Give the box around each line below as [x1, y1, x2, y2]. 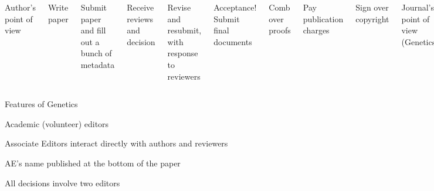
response [167, 47, 198, 59]
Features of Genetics [5, 98, 78, 110]
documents [213, 35, 252, 47]
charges [303, 24, 330, 36]
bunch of [80, 47, 112, 59]
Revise [167, 1, 191, 13]
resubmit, [167, 24, 202, 36]
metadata [80, 58, 115, 70]
